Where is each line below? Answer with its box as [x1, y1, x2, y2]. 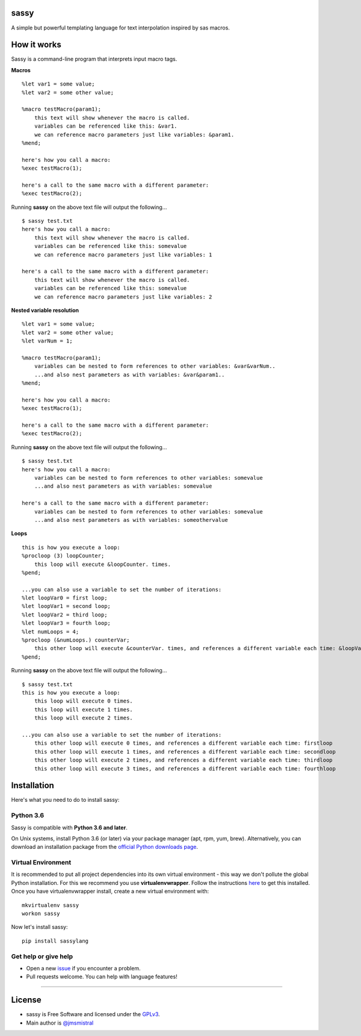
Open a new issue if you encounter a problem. [26, 964, 141, 972]
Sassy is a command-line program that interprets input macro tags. [11, 55, 177, 63]
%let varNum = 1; [22, 338, 73, 344]
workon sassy [22, 910, 60, 917]
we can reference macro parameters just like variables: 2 [34, 293, 212, 300]
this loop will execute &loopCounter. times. [34, 560, 171, 568]
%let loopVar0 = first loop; [22, 595, 108, 601]
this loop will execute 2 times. [34, 715, 134, 722]
